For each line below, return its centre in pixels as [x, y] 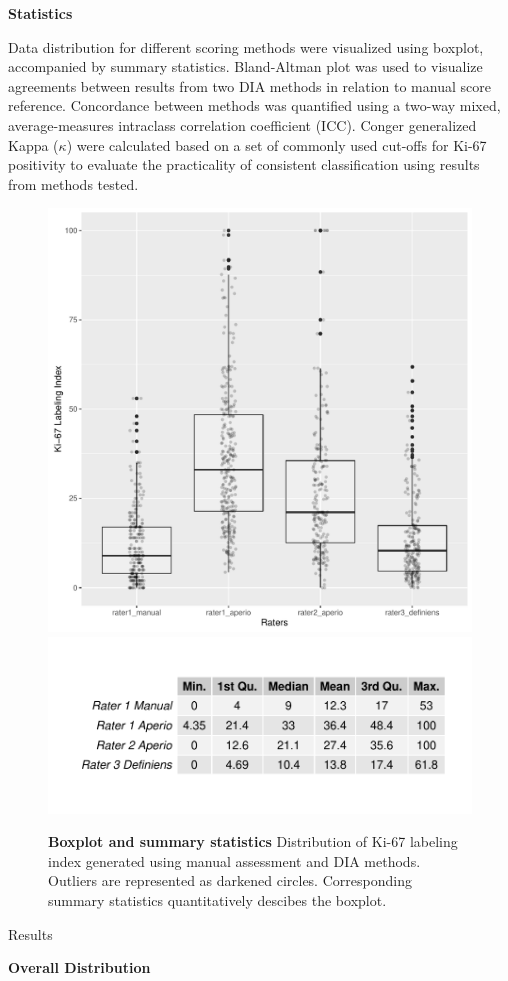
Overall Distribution [79, 967]
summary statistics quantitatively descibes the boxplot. [217, 899]
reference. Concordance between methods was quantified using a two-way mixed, [254, 105]
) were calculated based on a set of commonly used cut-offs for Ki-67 [276, 144]
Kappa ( [33, 144]
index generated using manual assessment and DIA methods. [234, 860]
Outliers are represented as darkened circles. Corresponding [230, 880]
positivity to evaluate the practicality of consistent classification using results [244, 164]
